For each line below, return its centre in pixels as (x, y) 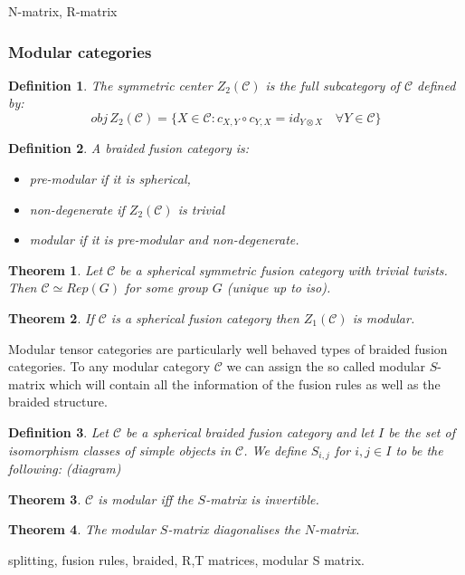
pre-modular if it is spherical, (110, 179)
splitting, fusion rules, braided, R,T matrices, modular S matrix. (186, 559)
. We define (275, 450)
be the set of (422, 431)
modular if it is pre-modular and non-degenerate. (164, 240)
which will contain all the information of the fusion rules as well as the (245, 383)
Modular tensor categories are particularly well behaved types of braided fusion (228, 348)
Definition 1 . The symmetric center (110, 85)
